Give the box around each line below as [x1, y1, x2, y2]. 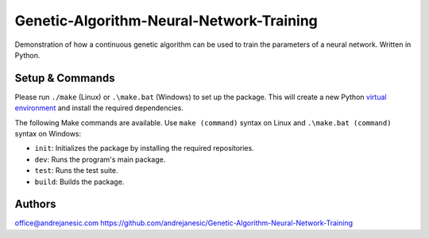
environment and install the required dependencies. [14, 103, 184, 113]
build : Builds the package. [34, 177, 125, 186]
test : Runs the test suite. [34, 166, 118, 175]
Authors [14, 198, 56, 211]
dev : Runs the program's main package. [34, 155, 166, 164]
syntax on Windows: [14, 129, 82, 139]
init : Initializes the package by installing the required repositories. [34, 144, 254, 153]
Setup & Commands [14, 71, 115, 85]
